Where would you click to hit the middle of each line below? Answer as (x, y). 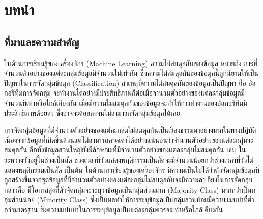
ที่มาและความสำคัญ (42, 41)
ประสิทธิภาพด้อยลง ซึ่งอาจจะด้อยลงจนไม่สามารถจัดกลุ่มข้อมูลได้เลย (92, 113)
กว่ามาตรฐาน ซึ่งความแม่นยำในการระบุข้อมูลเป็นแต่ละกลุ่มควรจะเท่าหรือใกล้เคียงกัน (114, 209)
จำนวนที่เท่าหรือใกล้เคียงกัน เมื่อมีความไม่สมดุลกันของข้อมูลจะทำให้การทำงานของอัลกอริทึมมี (126, 102)
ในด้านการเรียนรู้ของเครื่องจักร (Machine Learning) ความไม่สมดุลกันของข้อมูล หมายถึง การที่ (131, 63)
